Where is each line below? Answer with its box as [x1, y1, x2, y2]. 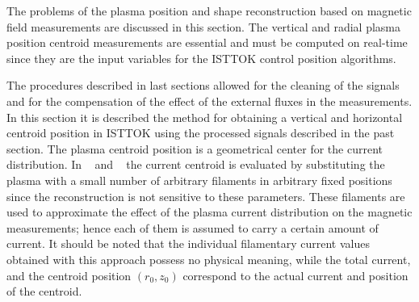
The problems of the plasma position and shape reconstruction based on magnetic [6, 2, 412, 19]
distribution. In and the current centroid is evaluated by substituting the [6, 156, 385, 173]
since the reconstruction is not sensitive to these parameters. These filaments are [6, 187, 405, 204]
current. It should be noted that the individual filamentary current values [6, 235, 370, 252]
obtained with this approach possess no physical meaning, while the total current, [6, 250, 411, 267]
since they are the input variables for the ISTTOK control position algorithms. [6, 49, 396, 66]
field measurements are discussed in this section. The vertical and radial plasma [6, 18, 401, 35]
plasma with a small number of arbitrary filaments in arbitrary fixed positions [6, 171, 392, 188]
